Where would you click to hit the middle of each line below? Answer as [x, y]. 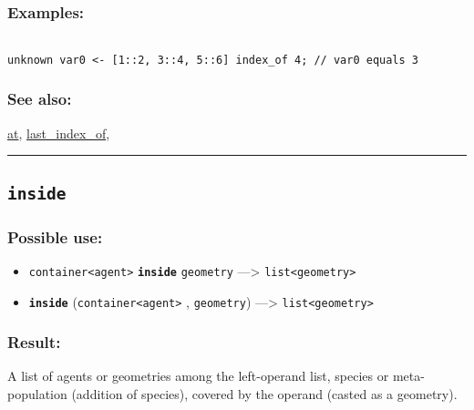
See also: [40, 99]
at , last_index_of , [59, 133]
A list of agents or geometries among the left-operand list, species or [198, 376]
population [37, 394]
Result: [34, 342]
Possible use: [55, 236]
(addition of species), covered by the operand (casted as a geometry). [264, 394]
